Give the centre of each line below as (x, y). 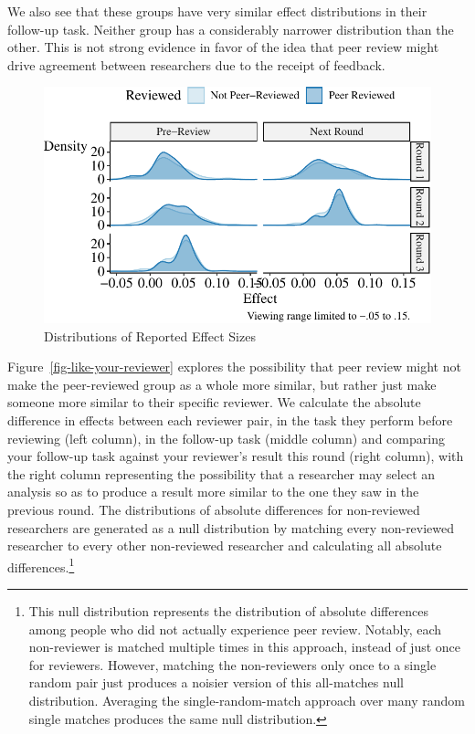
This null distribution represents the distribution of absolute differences (228, 611)
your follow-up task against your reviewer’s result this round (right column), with (236, 456)
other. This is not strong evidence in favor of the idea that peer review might (223, 47)
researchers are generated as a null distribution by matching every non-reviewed (231, 527)
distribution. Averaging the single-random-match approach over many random (247, 701)
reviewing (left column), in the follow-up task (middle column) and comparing (226, 438)
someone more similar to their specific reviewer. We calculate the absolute (214, 402)
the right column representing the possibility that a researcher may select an (222, 473)
